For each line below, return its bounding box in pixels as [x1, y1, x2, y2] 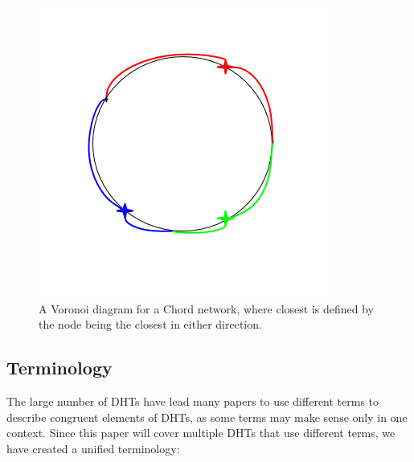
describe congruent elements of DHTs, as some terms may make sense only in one [6, 408, 408, 425]
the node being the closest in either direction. [39, 316, 262, 333]
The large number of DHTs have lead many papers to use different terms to [6, 392, 379, 409]
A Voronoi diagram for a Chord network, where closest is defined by [39, 300, 374, 317]
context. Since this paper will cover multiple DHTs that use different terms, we [6, 424, 396, 441]
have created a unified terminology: [6, 440, 180, 456]
